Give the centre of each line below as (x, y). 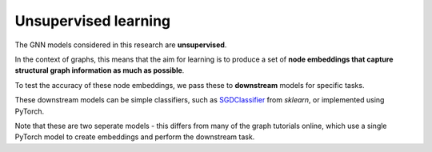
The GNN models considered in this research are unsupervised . (121, 45)
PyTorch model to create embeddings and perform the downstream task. (135, 137)
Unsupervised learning (93, 21)
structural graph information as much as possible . (100, 70)
